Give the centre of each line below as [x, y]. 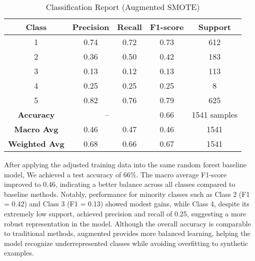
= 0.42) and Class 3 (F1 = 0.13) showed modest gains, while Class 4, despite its [127, 204]
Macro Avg [36, 129]
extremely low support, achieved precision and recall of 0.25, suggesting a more [125, 213]
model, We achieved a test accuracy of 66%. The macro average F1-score [115, 174]
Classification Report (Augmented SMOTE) [123, 7]
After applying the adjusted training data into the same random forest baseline [125, 164]
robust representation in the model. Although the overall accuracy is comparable [127, 223]
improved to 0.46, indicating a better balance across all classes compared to [120, 184]
